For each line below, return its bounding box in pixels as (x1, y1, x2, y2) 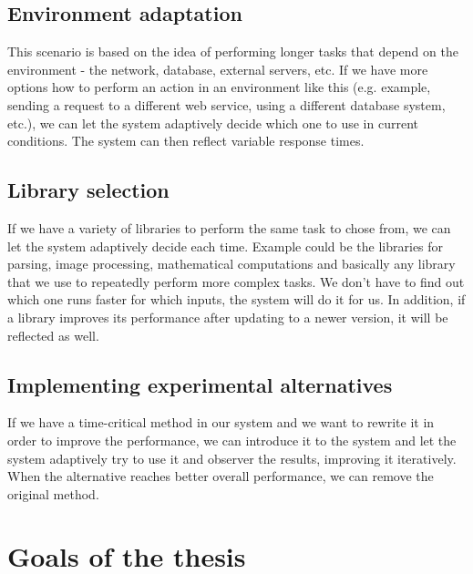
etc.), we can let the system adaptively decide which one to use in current (7, 113, 418, 132)
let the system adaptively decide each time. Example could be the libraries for (7, 236, 444, 255)
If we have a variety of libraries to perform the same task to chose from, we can (7, 218, 451, 237)
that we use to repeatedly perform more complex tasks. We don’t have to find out (7, 272, 465, 291)
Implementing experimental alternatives (7, 370, 393, 398)
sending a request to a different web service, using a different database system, (7, 95, 446, 114)
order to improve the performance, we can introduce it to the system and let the (7, 430, 457, 449)
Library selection (7, 176, 170, 204)
